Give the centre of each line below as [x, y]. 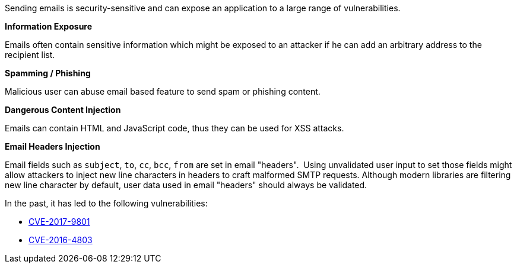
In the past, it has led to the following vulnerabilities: [106, 203]
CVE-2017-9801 [59, 222]
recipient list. [30, 55]
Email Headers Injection [53, 146]
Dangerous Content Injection [63, 110]
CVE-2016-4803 [61, 240]
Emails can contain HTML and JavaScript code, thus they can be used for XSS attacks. [175, 128]
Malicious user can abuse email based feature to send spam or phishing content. [163, 91]
